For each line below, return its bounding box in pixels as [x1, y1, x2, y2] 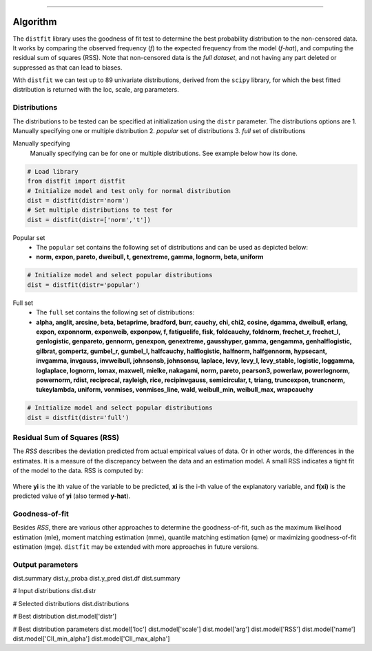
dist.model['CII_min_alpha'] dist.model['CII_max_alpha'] [12, 634, 170, 643]
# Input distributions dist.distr [12, 587, 96, 595]
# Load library [27, 168, 79, 175]
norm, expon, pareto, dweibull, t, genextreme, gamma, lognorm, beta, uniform [36, 252, 264, 261]
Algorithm [12, 16, 57, 28]
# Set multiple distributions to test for [27, 206, 173, 214]
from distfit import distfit [27, 177, 126, 186]
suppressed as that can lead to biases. [12, 63, 123, 72]
